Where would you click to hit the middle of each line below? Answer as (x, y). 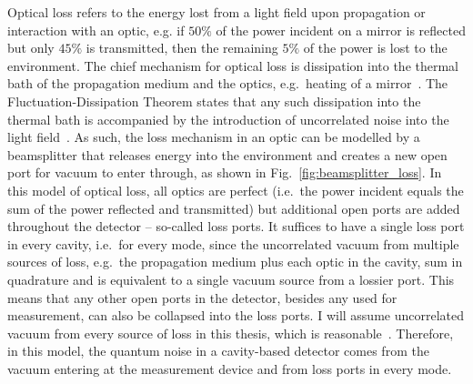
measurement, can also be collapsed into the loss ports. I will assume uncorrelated (236, 315)
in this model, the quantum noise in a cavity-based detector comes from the (218, 351)
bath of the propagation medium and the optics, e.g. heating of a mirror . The (228, 83)
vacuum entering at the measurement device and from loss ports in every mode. (230, 368)
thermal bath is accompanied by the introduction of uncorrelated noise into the (228, 119)
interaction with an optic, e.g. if (96, 30)
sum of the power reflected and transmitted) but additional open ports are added (234, 208)
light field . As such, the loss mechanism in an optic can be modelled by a (214, 137)
